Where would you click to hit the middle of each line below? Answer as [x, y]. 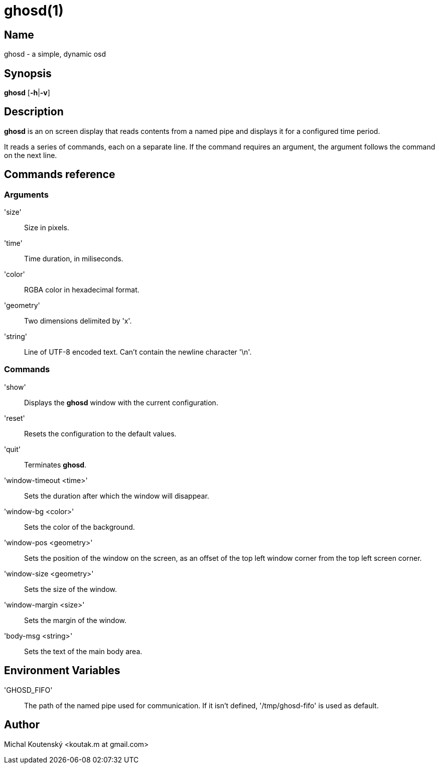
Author [22, 725]
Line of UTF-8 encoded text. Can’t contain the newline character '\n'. [138, 352]
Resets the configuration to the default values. [100, 433]
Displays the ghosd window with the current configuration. [121, 402]
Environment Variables [62, 671]
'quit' [13, 449]
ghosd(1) [34, 11]
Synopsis [28, 73]
